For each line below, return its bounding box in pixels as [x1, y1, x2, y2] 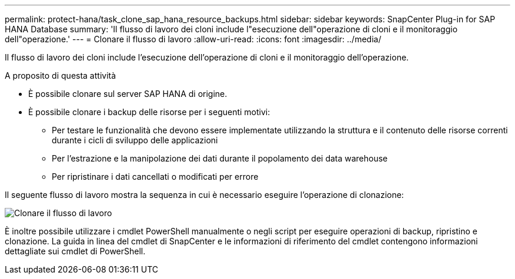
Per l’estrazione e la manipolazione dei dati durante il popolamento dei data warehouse [52, 153, 388, 163]
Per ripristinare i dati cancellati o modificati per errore [52, 172, 259, 181]
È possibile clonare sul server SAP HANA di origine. [28, 89, 228, 99]
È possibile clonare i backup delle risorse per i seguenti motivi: [28, 107, 270, 117]
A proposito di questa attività [5, 70, 116, 80]
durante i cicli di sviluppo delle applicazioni [52, 135, 218, 145]
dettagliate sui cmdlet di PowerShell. [5, 246, 146, 256]
